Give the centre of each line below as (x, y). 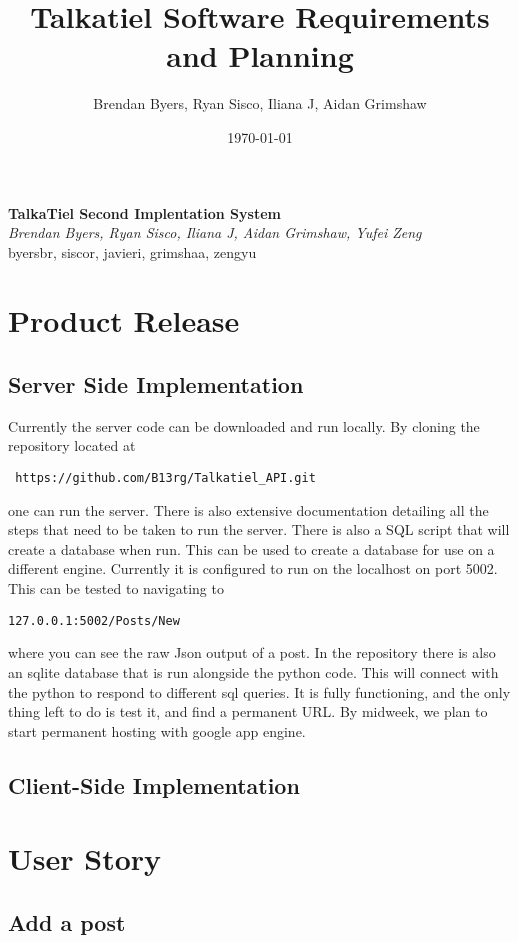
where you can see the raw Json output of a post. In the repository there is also (252, 652)
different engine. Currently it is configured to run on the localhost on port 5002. (253, 568)
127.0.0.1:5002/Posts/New (94, 620)
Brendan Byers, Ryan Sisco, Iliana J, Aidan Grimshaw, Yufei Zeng (215, 232)
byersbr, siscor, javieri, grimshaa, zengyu (132, 251)
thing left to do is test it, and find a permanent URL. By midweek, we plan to (248, 711)
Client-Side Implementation (154, 784)
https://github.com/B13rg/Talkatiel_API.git (165, 478)
